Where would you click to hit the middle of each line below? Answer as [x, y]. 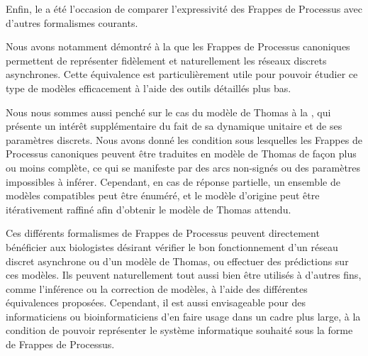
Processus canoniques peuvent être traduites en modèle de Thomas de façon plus [181, 154]
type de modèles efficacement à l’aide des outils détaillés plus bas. [149, 88]
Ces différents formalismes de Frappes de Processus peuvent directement [163, 233]
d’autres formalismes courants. [72, 22]
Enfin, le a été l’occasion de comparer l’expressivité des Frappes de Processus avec [184, 9]
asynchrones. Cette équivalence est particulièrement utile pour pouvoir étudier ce [182, 74]
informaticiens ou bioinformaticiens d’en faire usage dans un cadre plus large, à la [183, 316]
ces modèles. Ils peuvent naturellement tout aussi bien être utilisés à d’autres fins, [184, 275]
